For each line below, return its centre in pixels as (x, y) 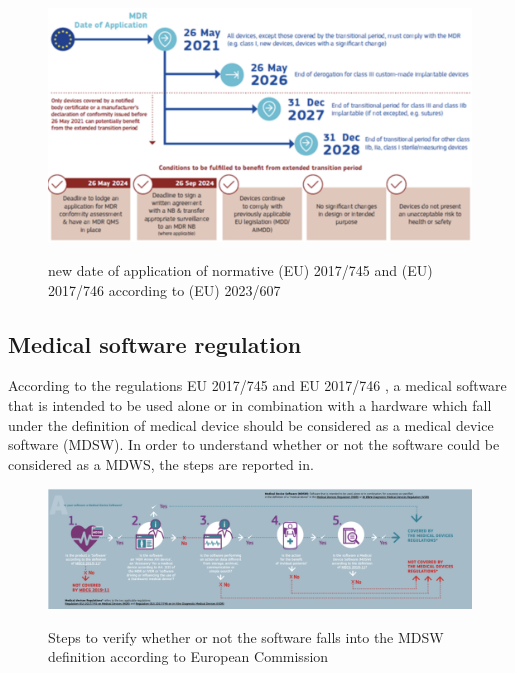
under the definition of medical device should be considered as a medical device (251, 424)
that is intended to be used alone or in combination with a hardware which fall (250, 404)
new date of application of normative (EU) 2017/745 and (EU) (240, 269)
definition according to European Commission (188, 656)
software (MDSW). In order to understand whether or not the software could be (254, 444)
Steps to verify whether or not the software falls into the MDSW (246, 636)
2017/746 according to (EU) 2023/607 (164, 289)
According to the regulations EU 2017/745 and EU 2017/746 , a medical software (257, 385)
